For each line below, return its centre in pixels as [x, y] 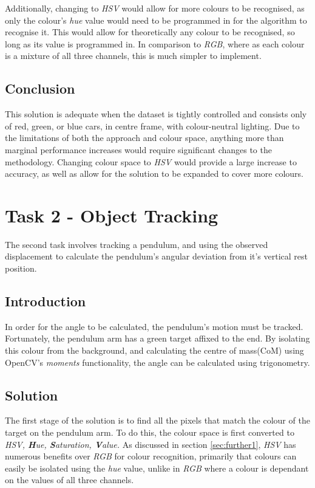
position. [21, 268]
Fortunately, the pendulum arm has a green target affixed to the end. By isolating [157, 338]
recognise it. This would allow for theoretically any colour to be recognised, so [150, 32]
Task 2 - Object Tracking [112, 215]
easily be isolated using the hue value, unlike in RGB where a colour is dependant [157, 468]
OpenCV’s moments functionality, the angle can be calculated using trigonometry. [157, 362]
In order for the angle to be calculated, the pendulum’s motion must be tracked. [154, 326]
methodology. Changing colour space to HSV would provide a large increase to [151, 161]
